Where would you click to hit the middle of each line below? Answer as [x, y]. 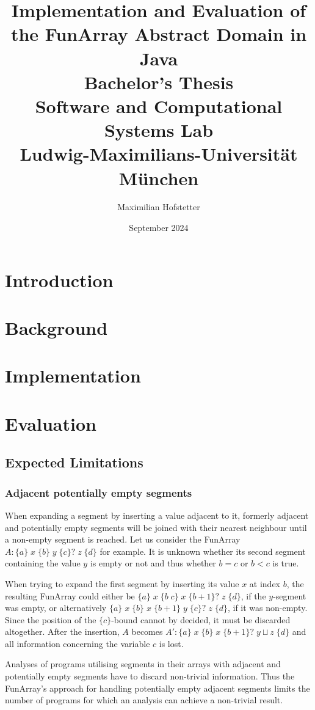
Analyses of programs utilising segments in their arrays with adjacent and [143, 664]
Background [56, 328]
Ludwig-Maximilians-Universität [159, 154]
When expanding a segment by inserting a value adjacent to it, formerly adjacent [157, 515]
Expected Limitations [74, 462]
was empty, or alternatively [56, 608]
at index [265, 583]
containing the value [43, 563]
